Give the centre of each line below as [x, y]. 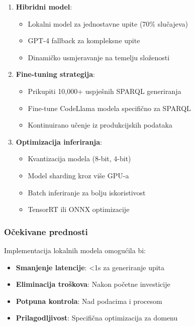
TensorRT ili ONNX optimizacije [79, 209]
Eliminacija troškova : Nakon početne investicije [93, 284]
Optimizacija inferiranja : [59, 141]
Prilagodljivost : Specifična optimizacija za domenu [97, 318]
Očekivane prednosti [46, 231]
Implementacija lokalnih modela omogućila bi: [75, 250]
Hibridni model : [44, 7]
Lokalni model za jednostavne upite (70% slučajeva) [108, 23]
